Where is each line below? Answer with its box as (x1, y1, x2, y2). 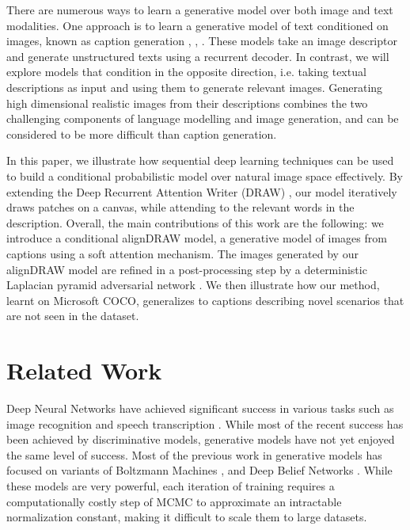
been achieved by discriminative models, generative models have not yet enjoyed (6, 431, 395, 448)
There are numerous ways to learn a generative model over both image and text (6, 2, 393, 17)
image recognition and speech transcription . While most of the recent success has (6, 415, 404, 432)
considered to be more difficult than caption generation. (6, 125, 277, 142)
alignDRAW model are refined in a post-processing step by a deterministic (6, 261, 367, 277)
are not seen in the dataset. (6, 307, 139, 324)
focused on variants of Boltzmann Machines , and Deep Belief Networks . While (6, 462, 393, 479)
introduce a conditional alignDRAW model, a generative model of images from (6, 230, 387, 246)
